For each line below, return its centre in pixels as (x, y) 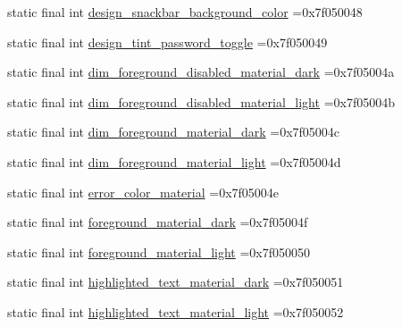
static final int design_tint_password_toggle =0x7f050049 (167, 42)
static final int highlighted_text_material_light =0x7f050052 (176, 311)
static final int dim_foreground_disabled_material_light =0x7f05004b (201, 101)
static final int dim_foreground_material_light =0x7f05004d (174, 161)
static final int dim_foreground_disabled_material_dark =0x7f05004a (201, 72)
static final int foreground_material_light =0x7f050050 (159, 252)
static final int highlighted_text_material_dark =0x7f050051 (176, 282)
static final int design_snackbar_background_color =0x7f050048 (185, 12)
